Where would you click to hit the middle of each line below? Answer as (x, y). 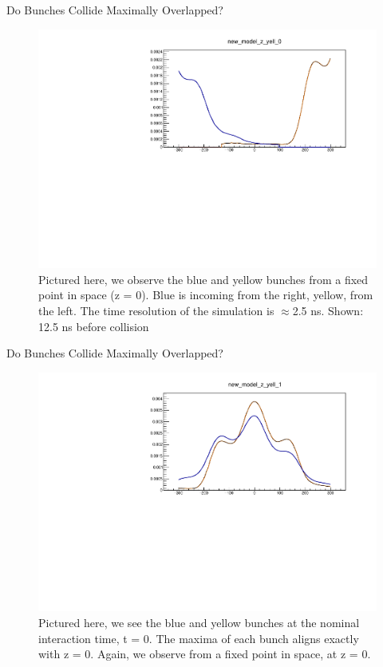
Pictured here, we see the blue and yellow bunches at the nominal (199, 623)
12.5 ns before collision (94, 326)
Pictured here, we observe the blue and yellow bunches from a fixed (203, 279)
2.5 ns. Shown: (328, 311)
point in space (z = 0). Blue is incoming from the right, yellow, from (206, 295)
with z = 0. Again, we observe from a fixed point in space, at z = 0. (205, 654)
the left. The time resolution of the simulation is (156, 311)
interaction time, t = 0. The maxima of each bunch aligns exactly (199, 638)
